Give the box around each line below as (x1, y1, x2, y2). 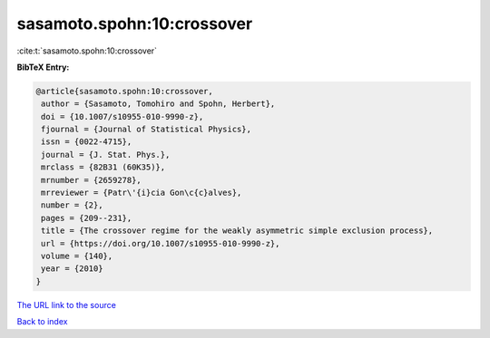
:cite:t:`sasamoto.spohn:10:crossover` (16, 45, 158, 56)
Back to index (16, 316, 68, 327)
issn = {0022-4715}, (41, 137, 132, 147)
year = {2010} (41, 264, 103, 274)
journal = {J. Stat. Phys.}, (41, 150, 171, 159)
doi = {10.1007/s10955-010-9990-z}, (41, 111, 204, 121)
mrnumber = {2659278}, (41, 175, 142, 185)
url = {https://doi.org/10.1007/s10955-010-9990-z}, (41, 238, 280, 248)
